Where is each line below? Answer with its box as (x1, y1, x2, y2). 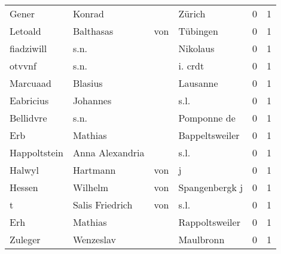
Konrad (72, 7, 104, 20)
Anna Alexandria (72, 146, 145, 159)
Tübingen (178, 24, 218, 38)
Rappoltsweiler (178, 215, 240, 229)
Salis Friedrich (72, 198, 133, 211)
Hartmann (72, 163, 116, 177)
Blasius (72, 76, 103, 90)
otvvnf (10, 59, 36, 72)
